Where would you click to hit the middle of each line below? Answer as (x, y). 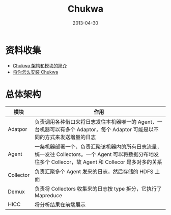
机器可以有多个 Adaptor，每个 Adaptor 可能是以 (97, 129)
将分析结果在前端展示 (60, 204)
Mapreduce (49, 195)
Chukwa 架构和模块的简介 (40, 65)
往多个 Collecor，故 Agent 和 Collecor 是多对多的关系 (98, 162)
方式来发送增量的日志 (70, 137)
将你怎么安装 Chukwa (35, 72)
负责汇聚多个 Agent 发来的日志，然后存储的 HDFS (94, 171)
